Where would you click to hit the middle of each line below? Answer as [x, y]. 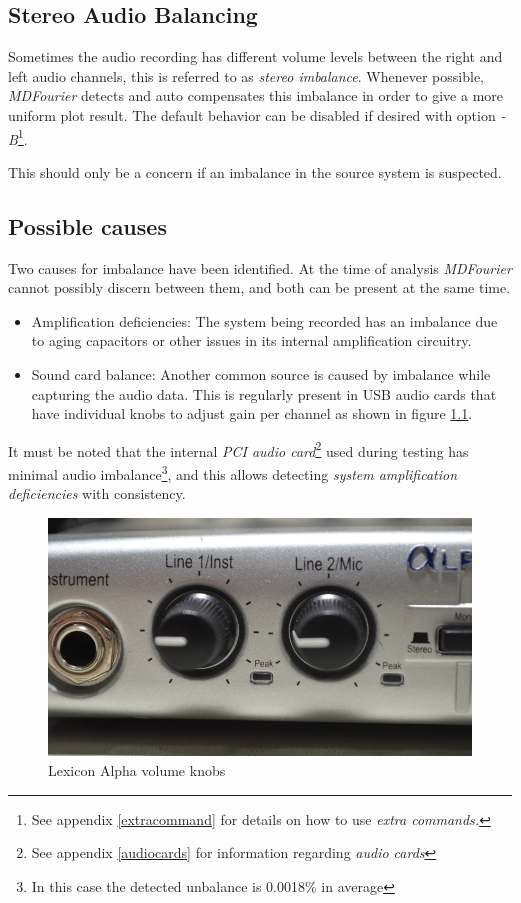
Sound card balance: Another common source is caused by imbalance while [261, 374]
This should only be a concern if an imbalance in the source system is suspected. [255, 171]
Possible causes [87, 225]
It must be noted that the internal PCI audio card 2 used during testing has [238, 449]
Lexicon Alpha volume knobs [137, 769]
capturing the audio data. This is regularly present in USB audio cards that [264, 393]
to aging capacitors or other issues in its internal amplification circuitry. [251, 340]
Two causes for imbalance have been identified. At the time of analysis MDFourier [260, 267]
